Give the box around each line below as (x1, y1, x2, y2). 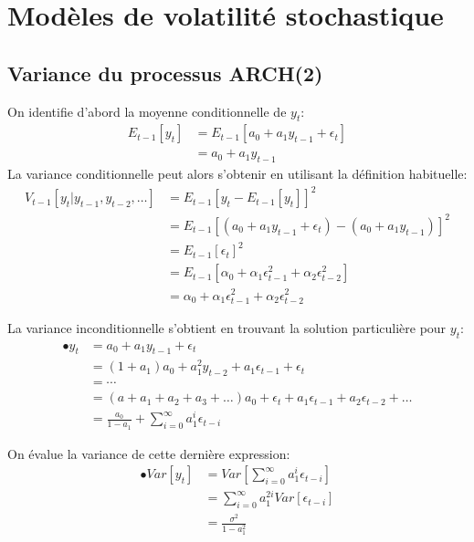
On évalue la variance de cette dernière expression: (7, 443, 290, 463)
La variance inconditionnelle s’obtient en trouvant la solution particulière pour (7, 318, 447, 337)
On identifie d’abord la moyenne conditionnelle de (7, 101, 287, 120)
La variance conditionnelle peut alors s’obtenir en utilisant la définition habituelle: (7, 164, 468, 183)
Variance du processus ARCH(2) (7, 58, 323, 87)
